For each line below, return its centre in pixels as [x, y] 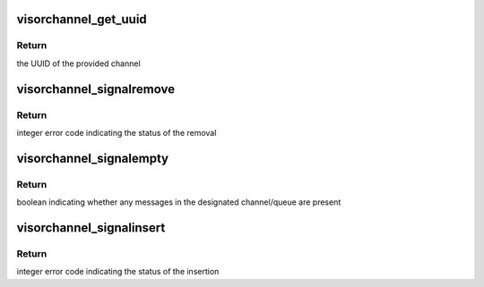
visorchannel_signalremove [95, 89]
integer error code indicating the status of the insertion [118, 272]
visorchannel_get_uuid [82, 19]
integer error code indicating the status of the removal [117, 132]
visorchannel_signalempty [93, 158]
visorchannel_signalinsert [91, 228]
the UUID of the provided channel [78, 63]
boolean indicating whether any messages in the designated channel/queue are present [179, 202]
